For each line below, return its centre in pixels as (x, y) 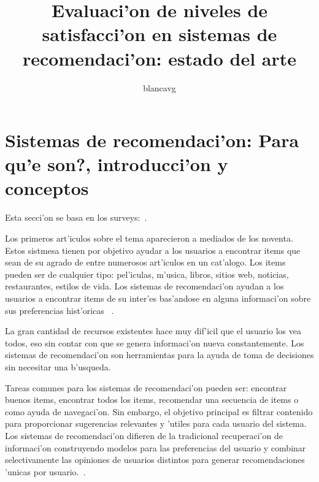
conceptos (47, 188)
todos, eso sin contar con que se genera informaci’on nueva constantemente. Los (155, 342)
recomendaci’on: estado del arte (159, 58)
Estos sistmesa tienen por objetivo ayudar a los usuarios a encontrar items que (153, 250)
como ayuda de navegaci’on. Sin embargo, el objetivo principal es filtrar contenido (159, 411)
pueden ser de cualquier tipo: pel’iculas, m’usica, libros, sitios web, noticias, (147, 274)
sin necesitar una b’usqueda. (58, 366)
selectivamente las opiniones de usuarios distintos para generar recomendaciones (155, 460)
